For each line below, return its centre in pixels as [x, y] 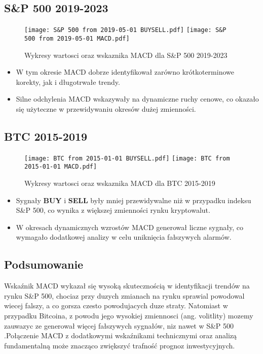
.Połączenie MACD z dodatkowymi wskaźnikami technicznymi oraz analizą [121, 335]
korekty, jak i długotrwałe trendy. [68, 82]
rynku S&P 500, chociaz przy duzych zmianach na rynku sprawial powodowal [124, 295]
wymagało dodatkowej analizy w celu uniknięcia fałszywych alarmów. [124, 237]
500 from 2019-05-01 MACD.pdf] [77, 38]
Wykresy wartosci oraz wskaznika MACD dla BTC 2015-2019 [120, 183]
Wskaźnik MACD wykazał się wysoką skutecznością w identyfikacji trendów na [127, 286]
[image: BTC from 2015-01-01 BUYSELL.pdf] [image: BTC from [127, 158]
